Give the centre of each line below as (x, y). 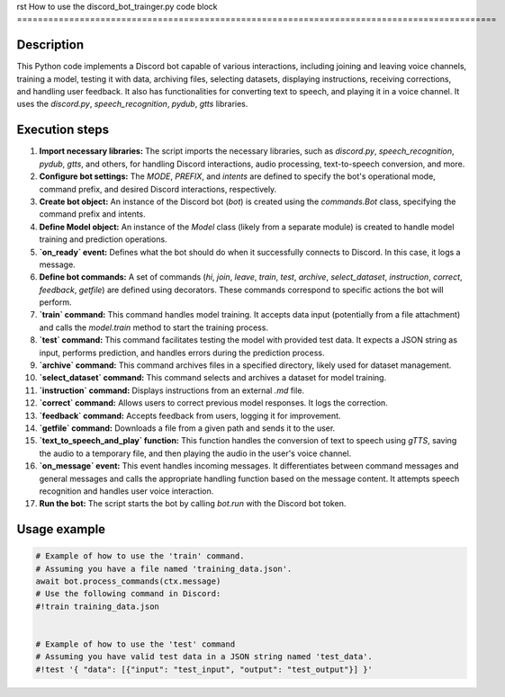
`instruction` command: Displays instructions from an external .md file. (172, 390)
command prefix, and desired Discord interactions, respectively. (158, 189)
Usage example (61, 529)
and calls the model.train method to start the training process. (154, 327)
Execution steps (63, 130)
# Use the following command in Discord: (128, 594)
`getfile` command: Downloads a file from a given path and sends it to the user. (187, 428)
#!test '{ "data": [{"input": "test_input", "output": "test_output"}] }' (204, 669)
